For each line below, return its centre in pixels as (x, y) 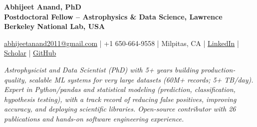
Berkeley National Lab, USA (55, 26)
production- (218, 69)
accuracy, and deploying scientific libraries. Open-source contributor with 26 (120, 109)
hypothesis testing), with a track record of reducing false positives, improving (120, 99)
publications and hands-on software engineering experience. (94, 118)
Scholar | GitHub (30, 53)
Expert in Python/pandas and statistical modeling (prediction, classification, (120, 89)
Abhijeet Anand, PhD (43, 6)
